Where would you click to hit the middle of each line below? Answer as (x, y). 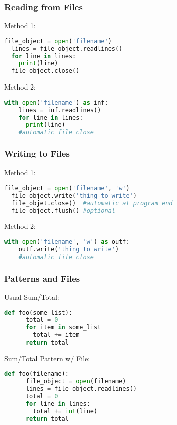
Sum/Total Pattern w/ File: (47, 358)
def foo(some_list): (38, 313)
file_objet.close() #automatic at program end (92, 203)
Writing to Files (37, 154)
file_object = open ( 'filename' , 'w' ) (67, 188)
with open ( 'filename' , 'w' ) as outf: (67, 242)
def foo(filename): (36, 374)
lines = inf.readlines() (60, 110)
